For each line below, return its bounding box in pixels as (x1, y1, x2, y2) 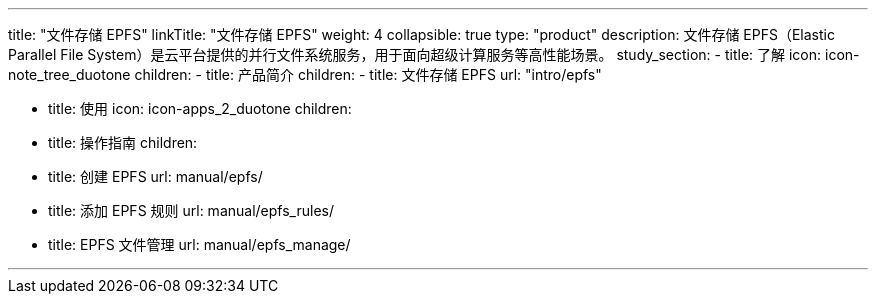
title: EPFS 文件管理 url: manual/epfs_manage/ (48, 236, 351, 253)
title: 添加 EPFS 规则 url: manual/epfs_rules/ (48, 202, 334, 219)
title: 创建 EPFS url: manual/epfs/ (48, 168, 263, 185)
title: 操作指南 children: (48, 134, 198, 151)
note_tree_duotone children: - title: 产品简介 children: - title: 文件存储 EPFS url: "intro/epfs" (8, 66, 602, 83)
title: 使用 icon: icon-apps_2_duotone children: (48, 100, 352, 117)
